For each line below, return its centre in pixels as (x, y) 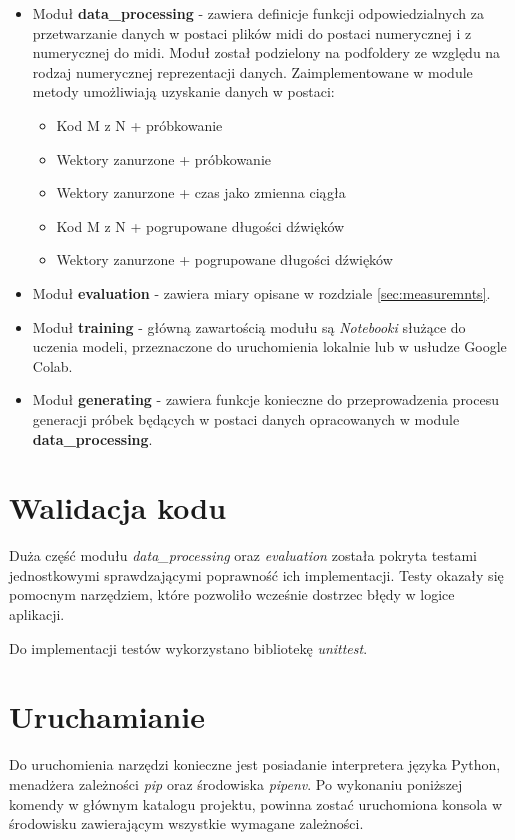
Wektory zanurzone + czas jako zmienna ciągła (201, 192)
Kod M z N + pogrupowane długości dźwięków (200, 225)
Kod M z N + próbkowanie (139, 124)
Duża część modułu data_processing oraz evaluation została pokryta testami (243, 555)
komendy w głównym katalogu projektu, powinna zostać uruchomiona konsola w (256, 803)
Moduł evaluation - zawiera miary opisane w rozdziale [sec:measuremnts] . (261, 292)
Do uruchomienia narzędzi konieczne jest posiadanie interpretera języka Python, (255, 764)
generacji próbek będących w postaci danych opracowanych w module (246, 418)
